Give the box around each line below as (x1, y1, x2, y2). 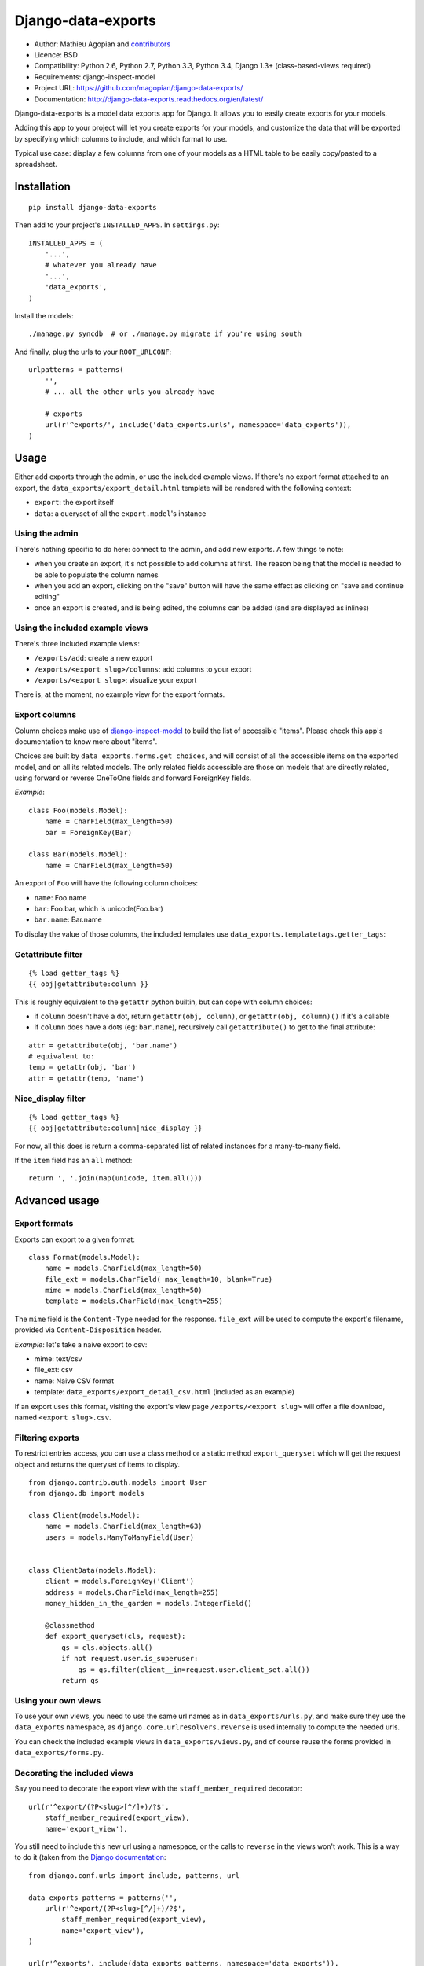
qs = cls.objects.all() (61, 1643, 153, 1651)
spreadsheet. (14, 160, 58, 169)
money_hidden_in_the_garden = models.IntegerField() (44, 1599, 253, 1608)
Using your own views (14, 1695, 101, 1706)
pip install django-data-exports (28, 203, 157, 212)
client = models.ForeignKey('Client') (44, 1577, 195, 1586)
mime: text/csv (34, 1354, 82, 1364)
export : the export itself (34, 498, 114, 507)
